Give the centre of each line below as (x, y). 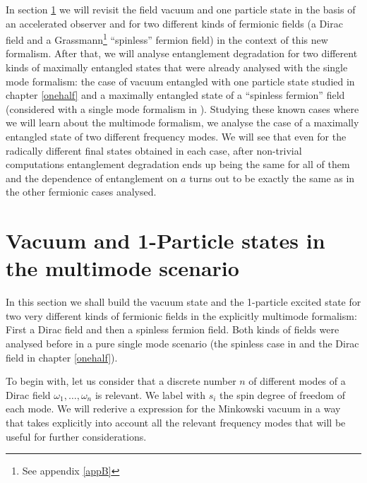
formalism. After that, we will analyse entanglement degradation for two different (182, 53)
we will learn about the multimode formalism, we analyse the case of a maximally (182, 123)
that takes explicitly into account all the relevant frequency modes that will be (176, 423)
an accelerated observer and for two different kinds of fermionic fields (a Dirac (174, 23)
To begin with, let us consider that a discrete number (121, 381)
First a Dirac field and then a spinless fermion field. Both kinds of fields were (173, 329)
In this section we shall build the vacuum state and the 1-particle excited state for (183, 302)
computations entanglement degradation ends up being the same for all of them (178, 164)
